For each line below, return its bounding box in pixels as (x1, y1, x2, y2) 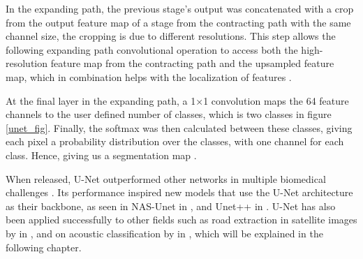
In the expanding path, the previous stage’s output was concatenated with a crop (6, 1, 354, 15)
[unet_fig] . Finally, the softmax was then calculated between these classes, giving (6, 120, 353, 135)
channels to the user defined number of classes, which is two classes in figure (6, 107, 332, 121)
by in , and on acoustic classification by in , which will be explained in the (6, 225, 323, 240)
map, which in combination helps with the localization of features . (6, 69, 292, 84)
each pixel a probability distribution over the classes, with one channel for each (6, 134, 344, 149)
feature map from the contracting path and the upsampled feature (50, 56, 334, 71)
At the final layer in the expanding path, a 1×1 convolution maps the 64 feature (6, 93, 349, 108)
